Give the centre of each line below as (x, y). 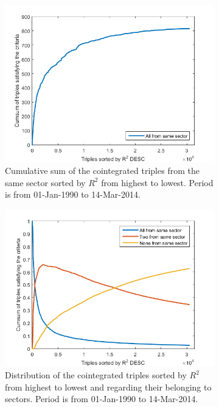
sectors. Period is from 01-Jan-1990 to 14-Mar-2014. (102, 399)
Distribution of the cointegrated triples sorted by (96, 375)
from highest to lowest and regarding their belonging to (108, 387)
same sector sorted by (45, 182)
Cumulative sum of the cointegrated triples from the (102, 171)
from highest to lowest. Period (157, 182)
